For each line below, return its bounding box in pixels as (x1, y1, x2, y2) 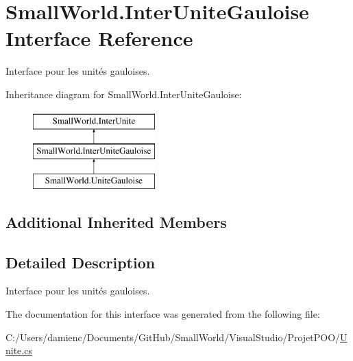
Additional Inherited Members (5, 211, 227, 232)
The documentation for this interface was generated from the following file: (5, 307, 320, 321)
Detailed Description (5, 251, 156, 272)
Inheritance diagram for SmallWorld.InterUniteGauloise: (5, 86, 242, 101)
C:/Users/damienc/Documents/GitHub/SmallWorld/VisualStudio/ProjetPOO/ (5, 329, 341, 344)
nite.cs (5, 343, 32, 358)
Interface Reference (5, 24, 193, 52)
